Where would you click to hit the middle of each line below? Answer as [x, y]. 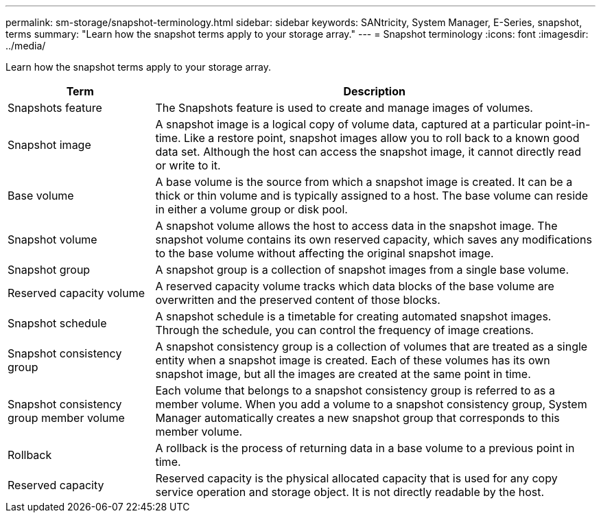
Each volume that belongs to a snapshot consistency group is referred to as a [355, 390]
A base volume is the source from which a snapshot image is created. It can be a [364, 182]
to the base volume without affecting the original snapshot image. [325, 253]
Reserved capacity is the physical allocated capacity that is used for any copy [356, 478]
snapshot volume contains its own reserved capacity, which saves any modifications [374, 239]
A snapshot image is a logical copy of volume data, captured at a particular [349, 124]
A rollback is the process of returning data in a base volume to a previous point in [365, 448]
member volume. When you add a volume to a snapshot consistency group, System [371, 404]
